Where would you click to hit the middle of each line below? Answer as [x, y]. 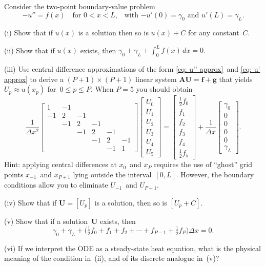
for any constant [213, 33]
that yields [236, 79]
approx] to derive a [34, 79]
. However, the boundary [215, 174]
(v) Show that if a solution [46, 221]
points [14, 174]
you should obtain [164, 89]
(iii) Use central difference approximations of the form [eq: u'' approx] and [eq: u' [132, 69]
